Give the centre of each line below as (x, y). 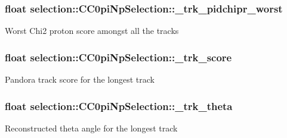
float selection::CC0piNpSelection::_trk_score (118, 57)
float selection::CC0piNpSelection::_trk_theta (119, 106)
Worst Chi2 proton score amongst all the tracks (92, 31)
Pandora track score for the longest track (80, 79)
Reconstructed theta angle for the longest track (91, 128)
